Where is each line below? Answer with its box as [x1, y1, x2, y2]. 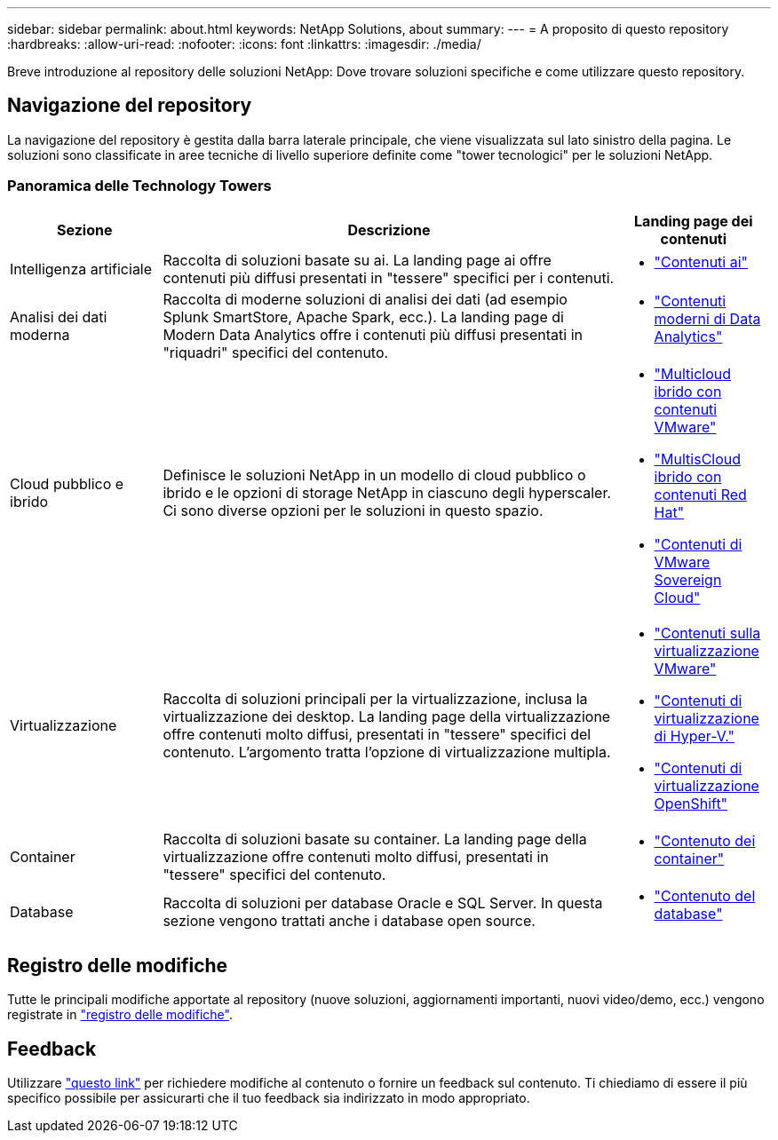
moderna [10, 325, 70, 344]
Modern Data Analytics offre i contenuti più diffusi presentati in [163, 325, 583, 344]
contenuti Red [654, 485, 747, 503]
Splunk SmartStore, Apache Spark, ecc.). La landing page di [163, 307, 564, 326]
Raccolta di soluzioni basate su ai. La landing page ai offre [163, 250, 552, 269]
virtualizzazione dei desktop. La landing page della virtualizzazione [163, 707, 611, 725]
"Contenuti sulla [654, 623, 761, 642]
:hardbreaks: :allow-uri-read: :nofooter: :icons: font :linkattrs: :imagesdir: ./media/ [7, 36, 481, 51]
